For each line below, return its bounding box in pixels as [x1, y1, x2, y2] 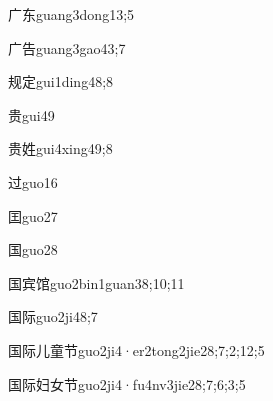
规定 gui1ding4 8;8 [8, 71, 114, 92]
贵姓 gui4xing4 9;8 [8, 138, 113, 159]
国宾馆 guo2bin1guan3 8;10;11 [8, 272, 185, 293]
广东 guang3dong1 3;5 [8, 4, 135, 24]
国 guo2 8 [8, 239, 58, 260]
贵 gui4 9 [8, 104, 55, 125]
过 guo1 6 [8, 171, 58, 192]
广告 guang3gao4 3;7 [8, 37, 126, 58]
